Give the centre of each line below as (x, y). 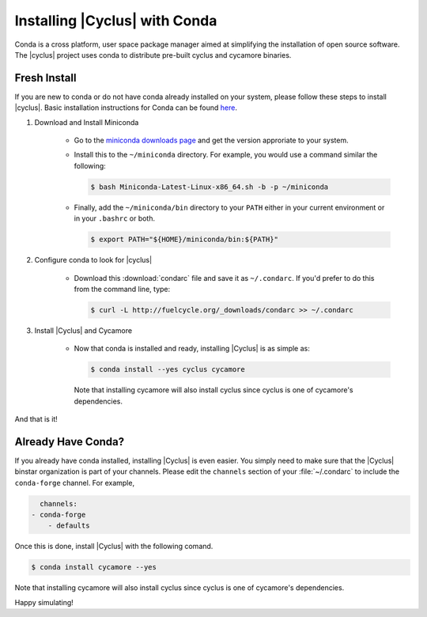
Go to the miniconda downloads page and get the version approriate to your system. (211, 140)
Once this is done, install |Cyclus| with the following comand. (114, 547)
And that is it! (36, 419)
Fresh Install (45, 78)
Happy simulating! (44, 602)
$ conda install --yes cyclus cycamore (168, 369)
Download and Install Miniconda (87, 122)
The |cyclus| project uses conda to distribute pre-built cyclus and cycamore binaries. (153, 55)
